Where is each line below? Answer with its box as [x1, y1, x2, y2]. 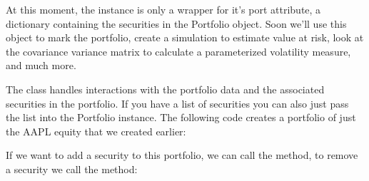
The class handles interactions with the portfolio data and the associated [6, 81, 325, 96]
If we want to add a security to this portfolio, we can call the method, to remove [6, 148, 358, 162]
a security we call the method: [6, 161, 138, 176]
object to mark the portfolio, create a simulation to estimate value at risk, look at [6, 30, 364, 45]
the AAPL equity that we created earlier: [6, 123, 186, 138]
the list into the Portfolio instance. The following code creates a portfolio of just [6, 110, 356, 125]
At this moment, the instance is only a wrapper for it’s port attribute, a [6, 2, 321, 16]
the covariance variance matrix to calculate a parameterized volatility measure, [6, 43, 351, 58]
